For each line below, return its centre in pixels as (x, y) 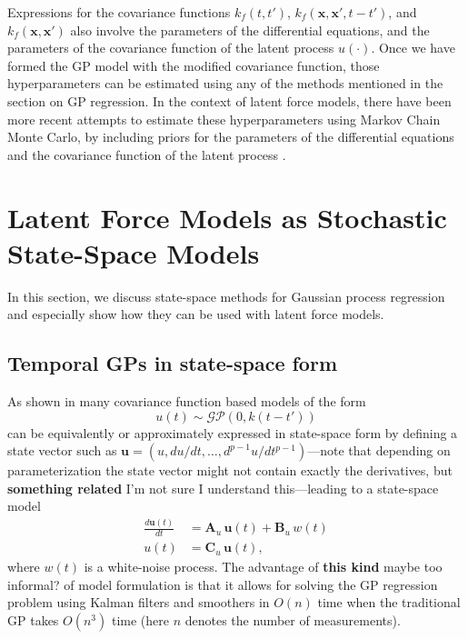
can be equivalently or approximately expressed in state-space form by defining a (233, 432)
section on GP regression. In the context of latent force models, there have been (229, 100)
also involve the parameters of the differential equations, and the (250, 30)
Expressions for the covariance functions (119, 12)
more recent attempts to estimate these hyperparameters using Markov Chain (224, 119)
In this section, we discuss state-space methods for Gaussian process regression (226, 296)
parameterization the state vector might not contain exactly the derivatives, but (230, 470)
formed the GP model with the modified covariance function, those (194, 65)
